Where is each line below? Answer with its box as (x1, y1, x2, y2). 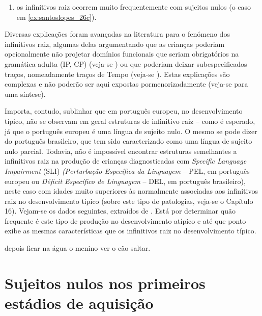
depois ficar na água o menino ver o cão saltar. (5, 243, 151, 253)
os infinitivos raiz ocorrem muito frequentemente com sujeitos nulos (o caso (16, 2, 251, 12)
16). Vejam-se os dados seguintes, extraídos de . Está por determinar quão (5, 205, 236, 216)
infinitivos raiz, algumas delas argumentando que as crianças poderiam (5, 38, 225, 49)
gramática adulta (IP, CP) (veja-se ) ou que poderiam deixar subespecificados (5, 58, 247, 69)
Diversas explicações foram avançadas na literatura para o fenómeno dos (5, 29, 230, 39)
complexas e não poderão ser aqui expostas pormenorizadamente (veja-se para (5, 78, 248, 89)
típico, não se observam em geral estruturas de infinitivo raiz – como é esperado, (5, 115, 255, 126)
